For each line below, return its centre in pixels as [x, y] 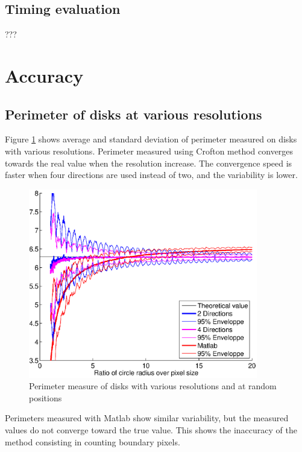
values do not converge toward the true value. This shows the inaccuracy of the [151, 429]
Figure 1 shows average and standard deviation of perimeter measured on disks [151, 139]
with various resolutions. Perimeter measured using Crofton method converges [149, 151]
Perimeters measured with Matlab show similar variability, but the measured [147, 418]
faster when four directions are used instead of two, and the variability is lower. [151, 175]
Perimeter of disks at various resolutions [134, 114]
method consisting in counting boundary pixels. [93, 441]
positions [46, 397]
